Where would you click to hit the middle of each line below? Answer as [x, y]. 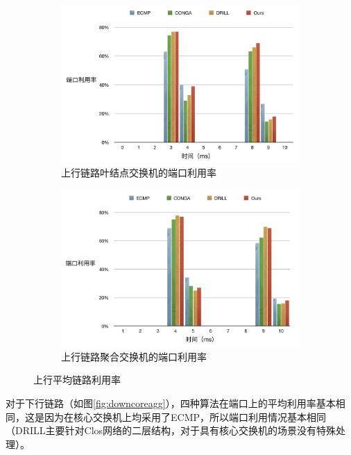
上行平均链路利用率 [77, 380]
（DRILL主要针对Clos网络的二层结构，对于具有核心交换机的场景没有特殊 [171, 430]
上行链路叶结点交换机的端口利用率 [139, 172]
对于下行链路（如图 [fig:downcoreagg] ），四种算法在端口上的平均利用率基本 [171, 403]
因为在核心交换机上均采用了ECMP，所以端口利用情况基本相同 [185, 416]
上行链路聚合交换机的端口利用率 [134, 356]
